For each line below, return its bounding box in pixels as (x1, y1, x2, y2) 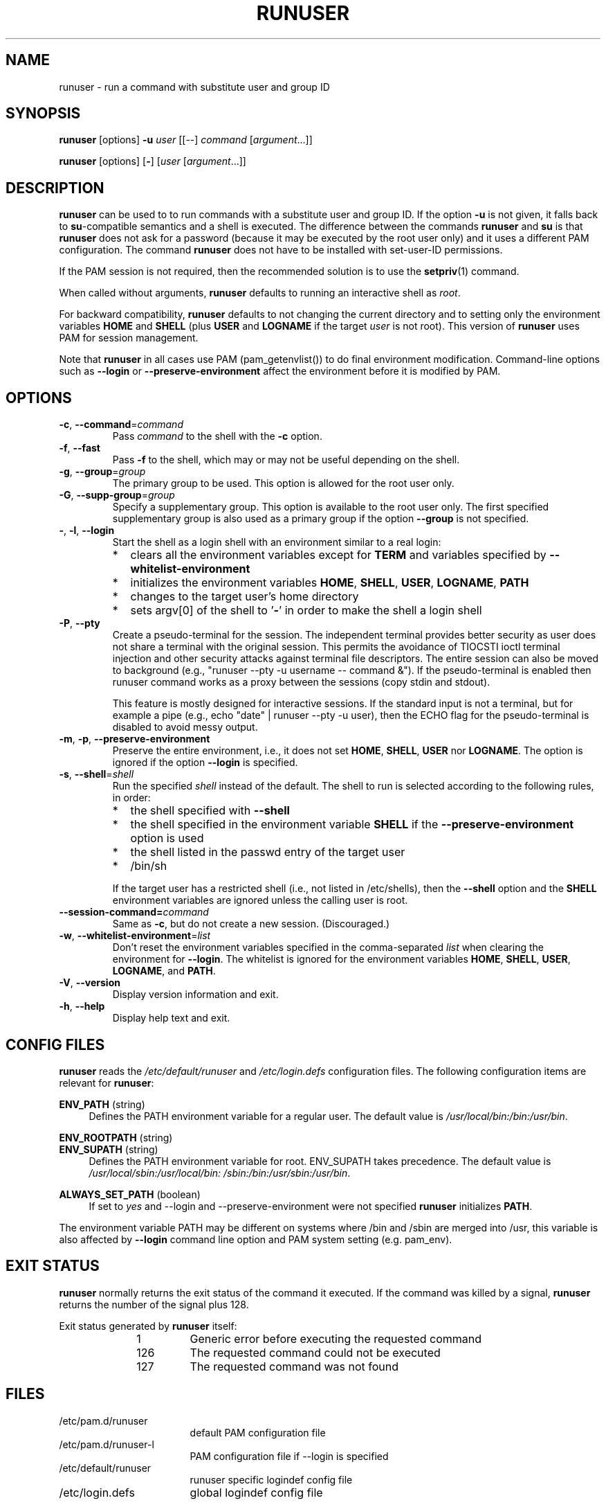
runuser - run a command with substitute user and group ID (59, 80, 330, 93)
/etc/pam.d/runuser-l (59, 1438, 154, 1450)
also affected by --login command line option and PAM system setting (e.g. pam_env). (59, 1233, 452, 1245)
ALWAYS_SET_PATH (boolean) (59, 1188, 201, 1200)
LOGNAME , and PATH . (112, 965, 216, 977)
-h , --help (59, 1000, 105, 1013)
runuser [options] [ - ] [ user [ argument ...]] (59, 155, 246, 168)
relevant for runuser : (59, 1076, 154, 1089)
